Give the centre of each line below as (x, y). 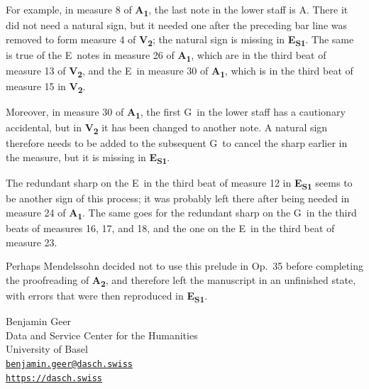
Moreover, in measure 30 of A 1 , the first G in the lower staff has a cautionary (176, 113)
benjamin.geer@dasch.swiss (69, 364)
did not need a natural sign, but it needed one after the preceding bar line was (176, 25)
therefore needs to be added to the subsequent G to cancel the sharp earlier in (177, 143)
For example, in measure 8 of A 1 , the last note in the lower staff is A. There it (177, 10)
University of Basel (47, 349)
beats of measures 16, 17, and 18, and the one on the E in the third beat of (170, 228)
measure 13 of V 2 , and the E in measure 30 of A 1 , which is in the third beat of (180, 71)
